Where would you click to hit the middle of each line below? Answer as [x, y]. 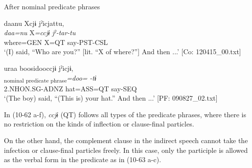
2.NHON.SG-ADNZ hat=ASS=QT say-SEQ [70, 88]
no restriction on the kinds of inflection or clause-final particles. [99, 124]
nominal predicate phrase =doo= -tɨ [50, 78]
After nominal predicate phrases [52, 6]
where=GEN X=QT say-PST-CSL [56, 42]
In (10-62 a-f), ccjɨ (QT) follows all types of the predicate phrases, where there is [125, 114]
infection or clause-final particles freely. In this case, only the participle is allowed [126, 150]
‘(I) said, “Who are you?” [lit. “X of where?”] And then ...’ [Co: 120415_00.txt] [123, 52]
